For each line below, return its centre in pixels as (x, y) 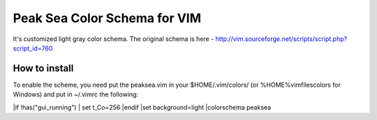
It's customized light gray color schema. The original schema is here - (113, 39)
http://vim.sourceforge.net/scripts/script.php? (281, 39)
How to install (43, 68)
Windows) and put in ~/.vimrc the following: (76, 94)
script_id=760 (33, 48)
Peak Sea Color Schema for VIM (107, 18)
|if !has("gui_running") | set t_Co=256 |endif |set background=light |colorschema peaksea (142, 107)
